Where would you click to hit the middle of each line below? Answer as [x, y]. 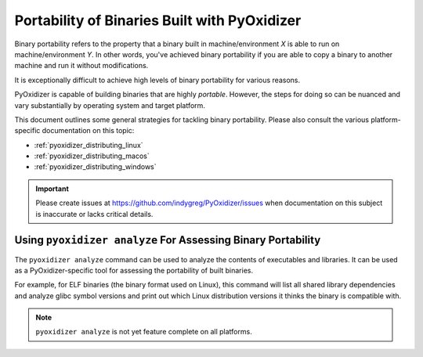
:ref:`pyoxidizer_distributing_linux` [89, 145]
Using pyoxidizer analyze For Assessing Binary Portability [168, 240]
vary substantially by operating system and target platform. [110, 105]
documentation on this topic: [88, 131]
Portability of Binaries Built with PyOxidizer [158, 20]
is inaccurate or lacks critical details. [94, 214]
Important [52, 189]
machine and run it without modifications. [81, 66]
